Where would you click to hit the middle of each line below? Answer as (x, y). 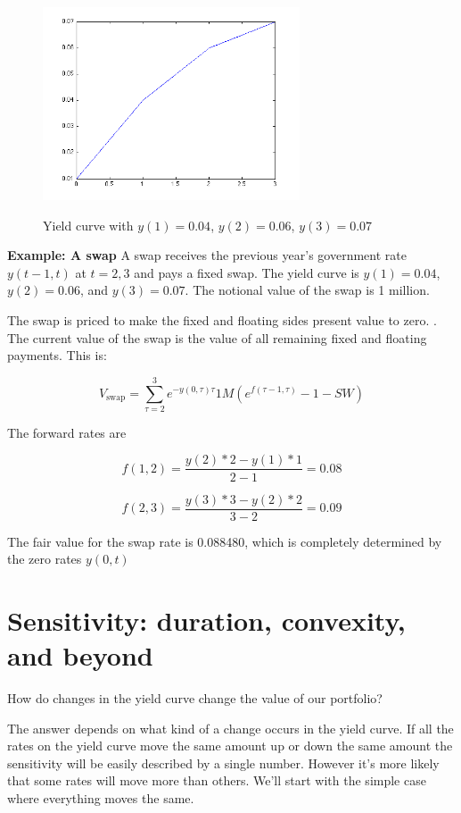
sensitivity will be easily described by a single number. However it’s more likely (223, 763)
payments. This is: (57, 355)
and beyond (80, 655)
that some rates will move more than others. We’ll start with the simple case (217, 780)
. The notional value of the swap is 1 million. (307, 290)
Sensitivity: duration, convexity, (206, 620)
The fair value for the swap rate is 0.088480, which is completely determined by (225, 541)
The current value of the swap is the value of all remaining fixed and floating (217, 337)
